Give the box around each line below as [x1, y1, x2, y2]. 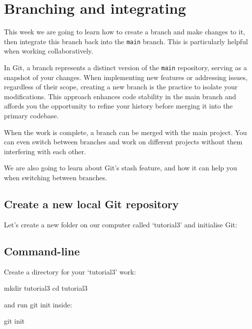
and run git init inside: [4, 299, 72, 309]
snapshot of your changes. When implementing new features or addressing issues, [4, 72, 248, 82]
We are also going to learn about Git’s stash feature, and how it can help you [4, 163, 237, 173]
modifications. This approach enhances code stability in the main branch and [4, 91, 236, 101]
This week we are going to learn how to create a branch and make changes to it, [4, 27, 246, 37]
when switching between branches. [4, 172, 107, 182]
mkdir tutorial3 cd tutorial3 [4, 283, 88, 293]
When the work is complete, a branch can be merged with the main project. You [4, 127, 247, 137]
